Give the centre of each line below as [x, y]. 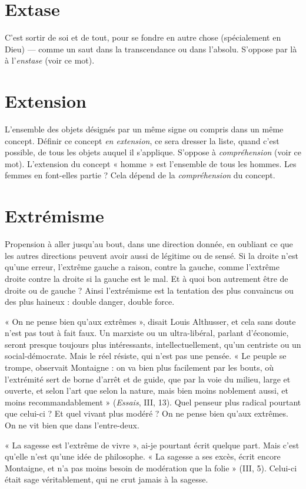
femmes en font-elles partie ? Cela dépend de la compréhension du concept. [140, 175]
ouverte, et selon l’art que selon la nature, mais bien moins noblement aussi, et [147, 390]
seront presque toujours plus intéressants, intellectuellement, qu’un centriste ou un [153, 344]
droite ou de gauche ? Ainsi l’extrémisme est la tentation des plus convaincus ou [149, 290]
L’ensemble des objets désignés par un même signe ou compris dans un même [144, 129]
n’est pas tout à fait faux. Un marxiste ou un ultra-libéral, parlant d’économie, [147, 333]
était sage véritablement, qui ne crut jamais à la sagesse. [107, 479]
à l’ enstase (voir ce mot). [50, 60]
